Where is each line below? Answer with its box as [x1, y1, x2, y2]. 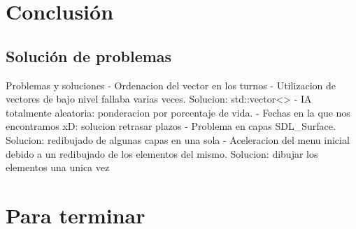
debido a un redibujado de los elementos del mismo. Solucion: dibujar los [6, 146, 318, 161]
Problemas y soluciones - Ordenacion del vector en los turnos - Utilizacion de [6, 77, 336, 92]
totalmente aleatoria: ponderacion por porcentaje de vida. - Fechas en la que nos [6, 105, 350, 119]
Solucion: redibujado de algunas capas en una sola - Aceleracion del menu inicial [6, 132, 350, 147]
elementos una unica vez [6, 160, 110, 175]
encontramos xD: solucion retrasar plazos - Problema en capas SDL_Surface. [6, 119, 336, 133]
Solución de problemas [6, 45, 172, 66]
